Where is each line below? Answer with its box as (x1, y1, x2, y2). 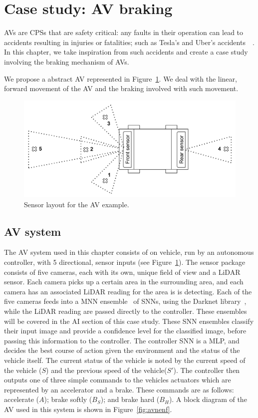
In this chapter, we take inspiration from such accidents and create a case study (4, 47, 248, 57)
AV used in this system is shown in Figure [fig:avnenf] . (4, 403, 172, 414)
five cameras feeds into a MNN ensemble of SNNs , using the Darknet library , (4, 296, 247, 306)
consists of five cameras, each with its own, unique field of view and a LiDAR (4, 266, 241, 277)
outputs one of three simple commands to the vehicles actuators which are (4, 374, 231, 385)
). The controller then (173, 364, 240, 375)
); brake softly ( (44, 394, 92, 404)
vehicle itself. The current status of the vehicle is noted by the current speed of (4, 354, 246, 365)
